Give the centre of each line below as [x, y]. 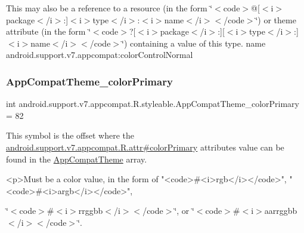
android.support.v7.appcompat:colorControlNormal [100, 55]
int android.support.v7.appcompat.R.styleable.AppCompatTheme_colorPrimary [153, 104]
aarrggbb [281, 211]
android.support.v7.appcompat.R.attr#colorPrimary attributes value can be [145, 147]
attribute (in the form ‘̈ [49, 31]
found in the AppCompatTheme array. [77, 159]
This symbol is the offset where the [70, 135]
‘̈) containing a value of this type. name [194, 43]
